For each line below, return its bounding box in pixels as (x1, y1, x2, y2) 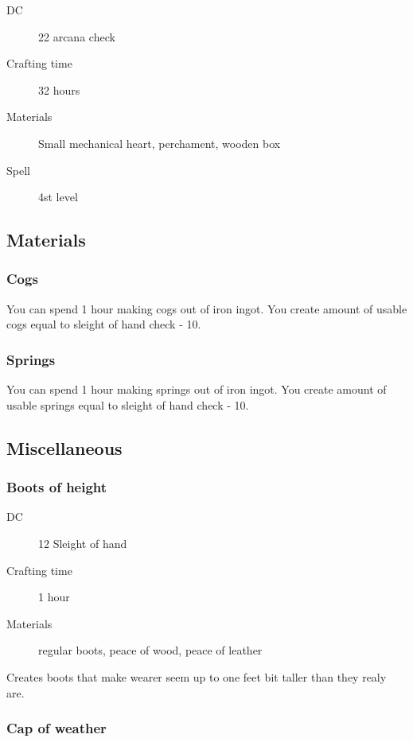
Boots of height (6, 477, 107, 497)
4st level (38, 188, 78, 205)
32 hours (38, 81, 80, 98)
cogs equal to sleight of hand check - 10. (6, 316, 201, 332)
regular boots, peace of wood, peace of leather (38, 642, 263, 658)
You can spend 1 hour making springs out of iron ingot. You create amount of (6, 381, 387, 398)
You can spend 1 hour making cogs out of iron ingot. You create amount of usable (6, 300, 407, 317)
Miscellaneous (6, 435, 123, 460)
